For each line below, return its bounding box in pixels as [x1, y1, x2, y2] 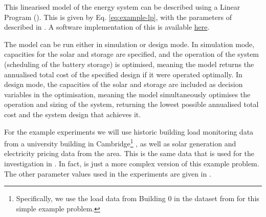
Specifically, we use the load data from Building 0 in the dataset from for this [16, 193, 259, 204]
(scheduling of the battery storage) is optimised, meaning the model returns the [4, 58, 254, 69]
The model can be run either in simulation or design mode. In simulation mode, [4, 38, 255, 49]
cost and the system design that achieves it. [4, 108, 141, 119]
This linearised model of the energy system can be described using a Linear [4, 2, 240, 12]
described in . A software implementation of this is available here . [4, 21, 210, 32]
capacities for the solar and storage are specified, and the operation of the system [4, 49, 259, 59]
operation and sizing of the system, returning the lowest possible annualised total [4, 99, 259, 110]
